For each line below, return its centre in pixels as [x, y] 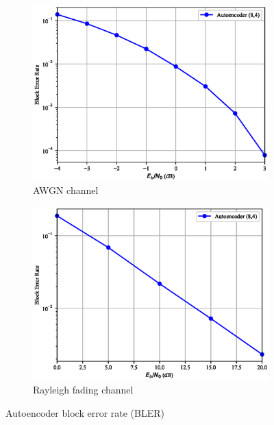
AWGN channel [66, 190]
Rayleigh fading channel [83, 390]
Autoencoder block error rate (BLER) [85, 412]
